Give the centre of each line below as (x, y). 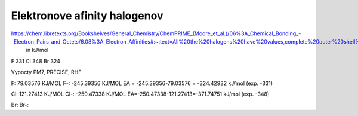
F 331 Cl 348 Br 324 (36, 61)
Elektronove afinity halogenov (87, 16)
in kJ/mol (37, 50)
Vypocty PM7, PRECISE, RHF (46, 72)
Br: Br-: (20, 105)
